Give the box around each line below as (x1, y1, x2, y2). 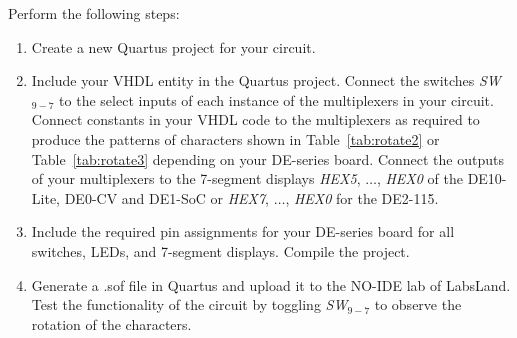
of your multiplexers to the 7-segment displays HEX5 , (31, 168, 361, 189)
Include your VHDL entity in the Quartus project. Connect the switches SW (31, 70, 501, 91)
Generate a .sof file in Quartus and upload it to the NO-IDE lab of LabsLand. (31, 274, 511, 295)
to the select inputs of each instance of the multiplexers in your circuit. (59, 89, 494, 110)
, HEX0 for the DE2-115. (285, 187, 439, 208)
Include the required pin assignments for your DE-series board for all (31, 221, 455, 242)
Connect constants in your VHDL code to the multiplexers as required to (31, 109, 480, 130)
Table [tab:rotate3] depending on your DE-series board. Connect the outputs (31, 148, 504, 169)
